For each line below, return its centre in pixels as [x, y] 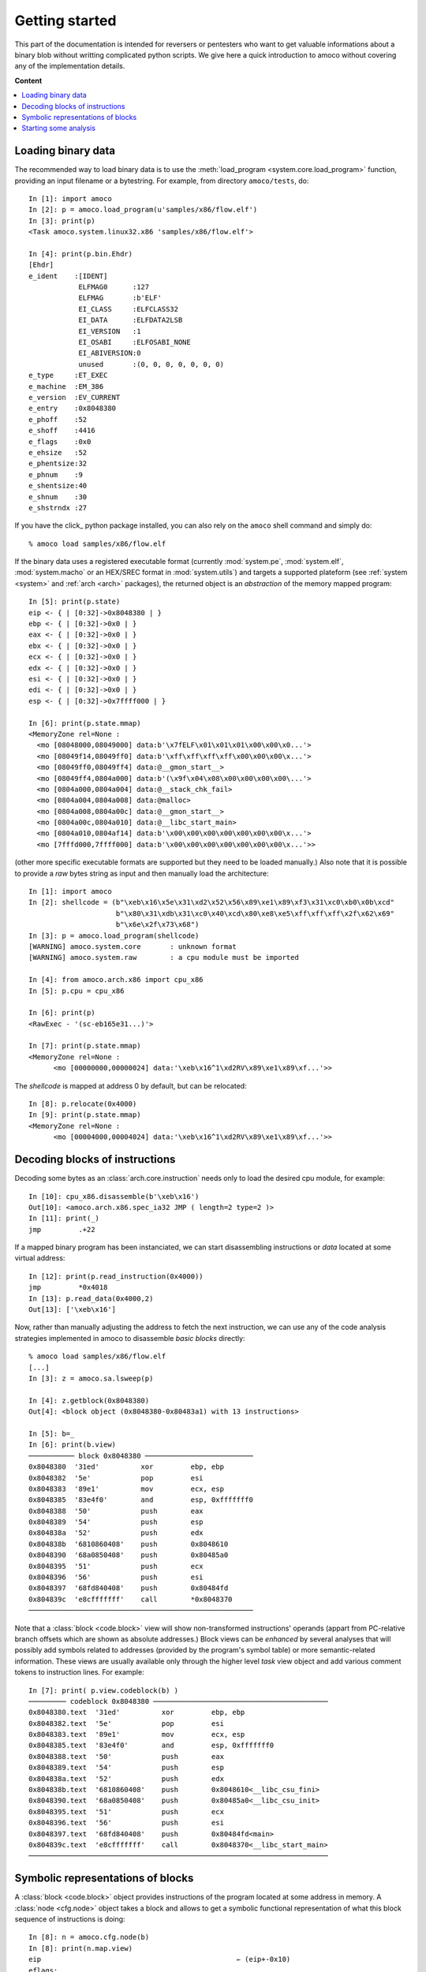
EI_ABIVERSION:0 [110, 353]
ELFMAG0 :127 [114, 287]
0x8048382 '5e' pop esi [116, 1478]
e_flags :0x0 [60, 441]
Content [28, 80]
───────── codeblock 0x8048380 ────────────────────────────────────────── [178, 1701]
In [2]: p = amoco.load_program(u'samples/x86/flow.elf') [143, 210]
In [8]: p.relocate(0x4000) [83, 1104]
